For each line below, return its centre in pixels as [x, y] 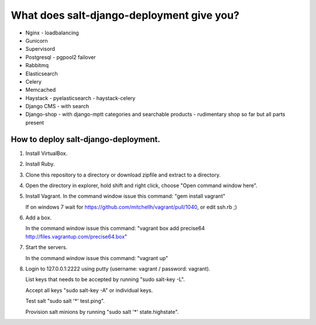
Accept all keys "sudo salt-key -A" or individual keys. [89, 290]
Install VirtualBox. [47, 153]
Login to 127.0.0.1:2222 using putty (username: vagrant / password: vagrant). [118, 269]
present [35, 122]
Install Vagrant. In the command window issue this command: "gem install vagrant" [125, 196]
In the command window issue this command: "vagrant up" [97, 258]
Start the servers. [46, 247]
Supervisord [40, 49]
